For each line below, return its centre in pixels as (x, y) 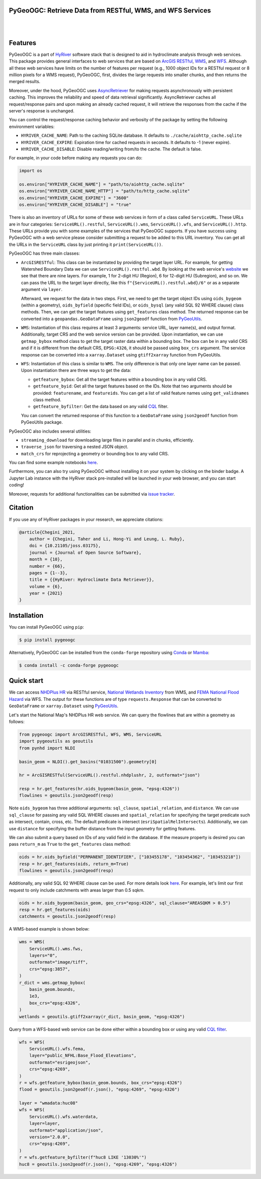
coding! (16, 485)
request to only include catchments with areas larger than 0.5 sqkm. (77, 890)
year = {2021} (46, 593)
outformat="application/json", (66, 1130)
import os (31, 171)
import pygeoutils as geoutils (56, 741)
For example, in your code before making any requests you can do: (76, 158)
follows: (17, 721)
